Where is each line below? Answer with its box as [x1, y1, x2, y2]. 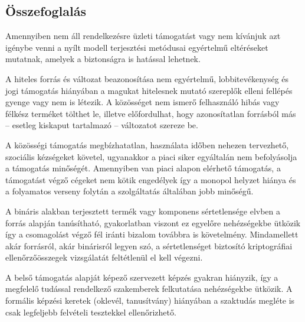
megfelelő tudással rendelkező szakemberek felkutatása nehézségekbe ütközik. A [5, 282, 293, 295]
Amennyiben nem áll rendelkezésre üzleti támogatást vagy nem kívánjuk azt [5, 30, 281, 42]
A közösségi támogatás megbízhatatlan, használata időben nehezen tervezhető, [5, 138, 289, 151]
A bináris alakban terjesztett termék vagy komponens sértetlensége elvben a [5, 204, 281, 217]
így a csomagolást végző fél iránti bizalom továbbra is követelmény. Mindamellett [5, 228, 299, 240]
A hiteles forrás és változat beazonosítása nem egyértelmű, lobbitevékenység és [5, 72, 289, 84]
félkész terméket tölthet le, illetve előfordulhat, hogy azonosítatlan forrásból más [5, 107, 296, 119]
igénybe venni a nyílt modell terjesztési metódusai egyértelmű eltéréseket [5, 41, 268, 53]
